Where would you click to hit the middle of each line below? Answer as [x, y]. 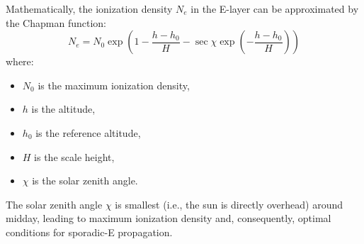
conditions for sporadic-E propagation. [89, 232]
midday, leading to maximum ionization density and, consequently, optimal [169, 218]
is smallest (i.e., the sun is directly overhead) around [229, 204]
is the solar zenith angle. [85, 181]
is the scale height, [74, 156]
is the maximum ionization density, [114, 85]
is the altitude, [63, 109]
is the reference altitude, [88, 132]
